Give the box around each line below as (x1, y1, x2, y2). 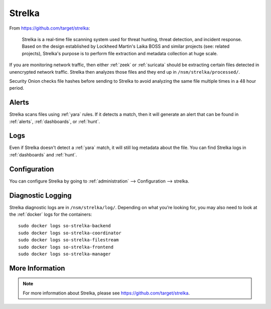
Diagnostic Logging (9, 191, 72, 200)
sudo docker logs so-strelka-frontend (18, 244, 114, 250)
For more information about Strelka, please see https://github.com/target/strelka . (23, 290, 190, 296)
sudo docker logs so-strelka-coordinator (18, 230, 121, 236)
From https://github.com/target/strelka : (9, 25, 90, 31)
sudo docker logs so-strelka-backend (18, 223, 111, 229)
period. (9, 85, 25, 91)
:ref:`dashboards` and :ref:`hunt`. (9, 151, 77, 158)
